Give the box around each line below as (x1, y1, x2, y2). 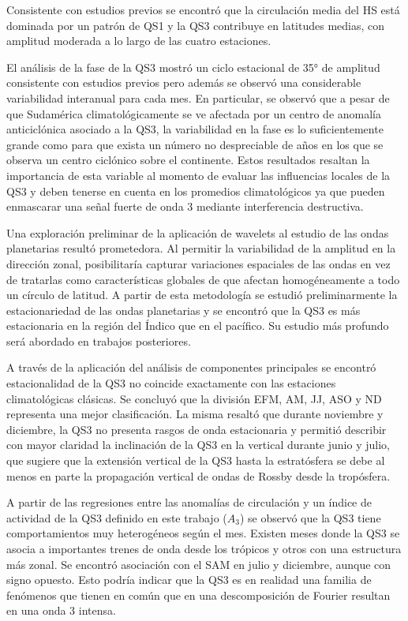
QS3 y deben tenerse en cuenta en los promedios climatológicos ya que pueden (6, 182, 385, 199)
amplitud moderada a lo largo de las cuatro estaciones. (6, 32, 271, 49)
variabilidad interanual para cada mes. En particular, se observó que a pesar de (6, 89, 390, 106)
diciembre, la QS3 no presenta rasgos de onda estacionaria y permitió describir (6, 421, 387, 437)
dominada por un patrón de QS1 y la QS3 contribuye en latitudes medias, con (6, 17, 385, 33)
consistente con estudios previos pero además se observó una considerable (6, 74, 361, 91)
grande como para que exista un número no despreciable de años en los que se (6, 136, 384, 152)
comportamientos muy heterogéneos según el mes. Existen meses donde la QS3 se (6, 525, 400, 541)
